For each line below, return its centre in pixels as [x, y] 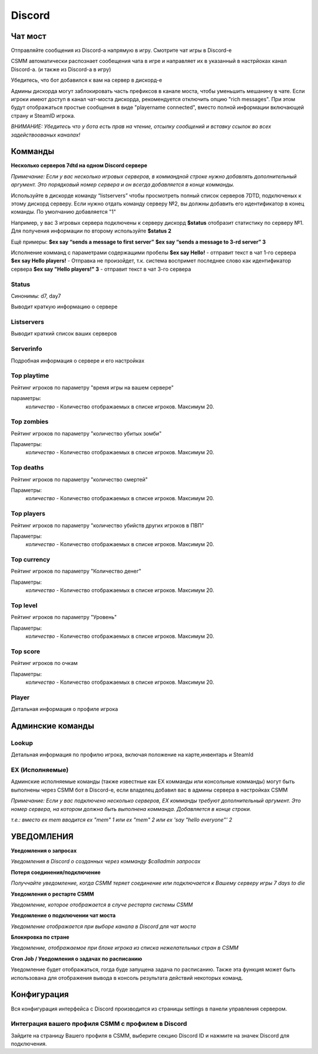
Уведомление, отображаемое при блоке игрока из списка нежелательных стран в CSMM [125, 948]
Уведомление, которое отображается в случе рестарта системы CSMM [102, 905]
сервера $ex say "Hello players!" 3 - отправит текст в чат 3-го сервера [101, 269]
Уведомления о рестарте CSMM [52, 894]
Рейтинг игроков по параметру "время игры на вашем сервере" [92, 387]
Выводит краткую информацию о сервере [64, 307]
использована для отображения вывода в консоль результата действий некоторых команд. [127, 977]
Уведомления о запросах [44, 850]
